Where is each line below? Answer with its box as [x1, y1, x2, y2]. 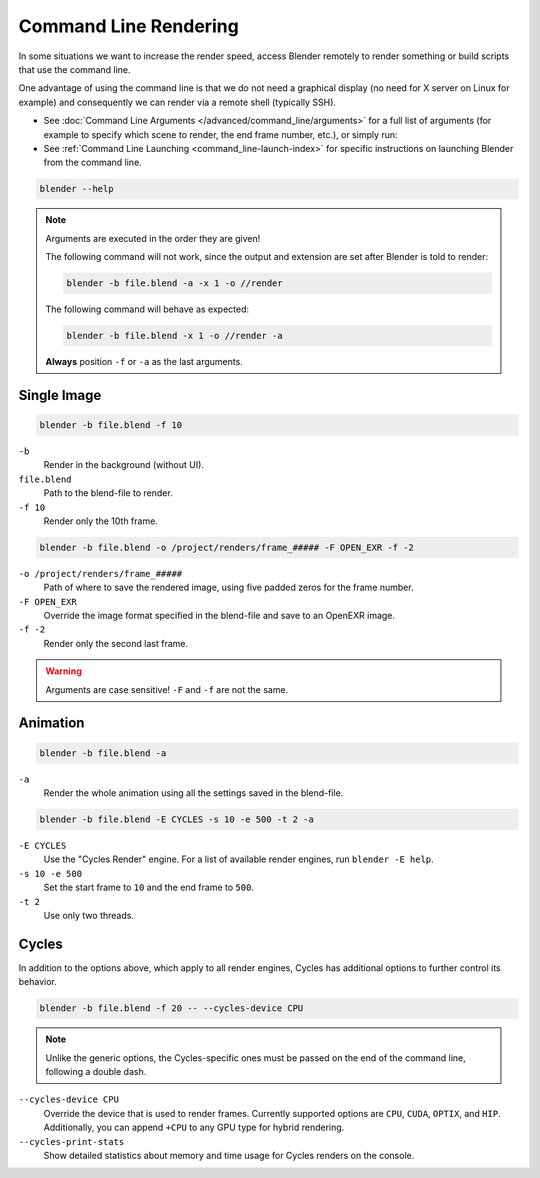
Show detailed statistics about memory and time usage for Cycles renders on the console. [43, 1149, 415, 1161]
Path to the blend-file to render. [43, 487, 174, 499]
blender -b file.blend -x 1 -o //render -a [66, 330, 284, 341]
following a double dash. [45, 1065, 147, 1077]
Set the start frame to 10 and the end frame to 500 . [43, 881, 255, 894]
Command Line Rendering [18, 15, 239, 37]
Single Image [18, 386, 102, 404]
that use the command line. [18, 63, 131, 75]
